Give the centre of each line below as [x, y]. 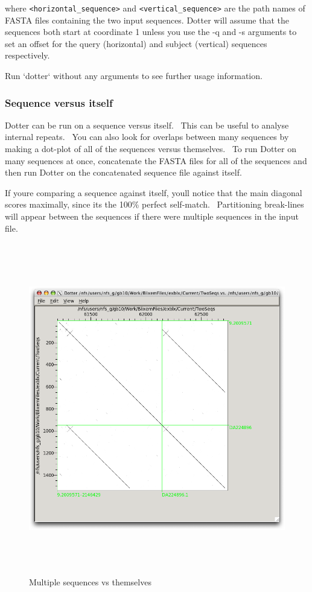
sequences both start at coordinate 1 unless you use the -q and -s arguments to [151, 32]
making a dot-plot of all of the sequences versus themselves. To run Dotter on [151, 149]
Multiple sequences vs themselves [90, 582]
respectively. [27, 55]
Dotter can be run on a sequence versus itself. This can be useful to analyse [147, 125]
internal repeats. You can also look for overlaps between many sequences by [147, 137]
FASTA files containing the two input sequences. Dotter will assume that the [147, 20]
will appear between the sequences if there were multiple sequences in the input [152, 216]
